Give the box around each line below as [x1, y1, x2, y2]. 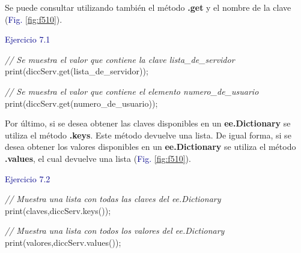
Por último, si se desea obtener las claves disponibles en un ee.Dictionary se [5, 117, 291, 129]
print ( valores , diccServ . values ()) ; [5, 236, 121, 248]
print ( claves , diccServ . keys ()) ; [5, 204, 111, 216]
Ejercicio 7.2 [5, 172, 50, 185]
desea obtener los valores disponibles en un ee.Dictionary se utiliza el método [5, 140, 296, 153]
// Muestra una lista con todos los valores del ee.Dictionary [5, 224, 225, 237]
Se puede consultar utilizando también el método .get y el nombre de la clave [5, 1, 291, 13]
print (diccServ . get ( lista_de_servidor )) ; [5, 65, 148, 77]
